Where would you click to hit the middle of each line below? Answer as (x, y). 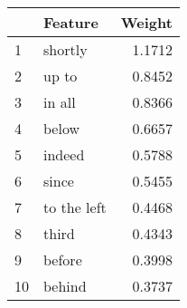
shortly (65, 49)
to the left (75, 207)
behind (65, 286)
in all (60, 102)
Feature (71, 22)
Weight (146, 22)
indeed (64, 154)
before (63, 260)
